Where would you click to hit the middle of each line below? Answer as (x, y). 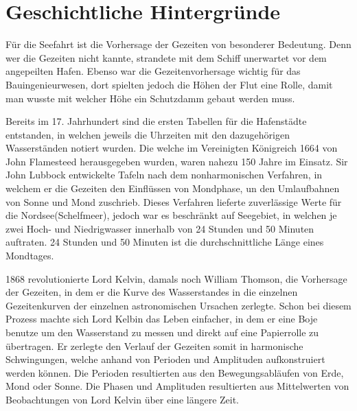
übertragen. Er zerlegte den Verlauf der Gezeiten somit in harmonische (154, 345)
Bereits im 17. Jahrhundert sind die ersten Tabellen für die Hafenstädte (156, 121)
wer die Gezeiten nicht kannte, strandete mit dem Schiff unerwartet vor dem (166, 57)
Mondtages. (30, 256)
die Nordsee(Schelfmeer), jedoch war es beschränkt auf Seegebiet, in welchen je (171, 215)
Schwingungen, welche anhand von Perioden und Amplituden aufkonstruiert (165, 359)
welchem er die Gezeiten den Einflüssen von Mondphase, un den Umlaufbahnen (173, 188)
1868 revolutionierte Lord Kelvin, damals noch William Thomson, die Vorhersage (176, 278)
